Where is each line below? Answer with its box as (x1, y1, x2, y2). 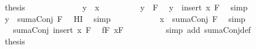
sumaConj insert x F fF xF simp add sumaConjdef (13, 24, 251, 36)
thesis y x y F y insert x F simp (5, 1, 248, 13)
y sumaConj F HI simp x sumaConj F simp (5, 12, 245, 24)
